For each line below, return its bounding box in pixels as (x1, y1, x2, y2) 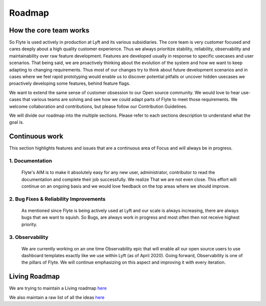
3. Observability (9, 234, 49, 240)
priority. (21, 221, 37, 227)
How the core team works (9, 26, 90, 34)
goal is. (9, 119, 24, 125)
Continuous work (9, 132, 64, 140)
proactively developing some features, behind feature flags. (9, 80, 131, 86)
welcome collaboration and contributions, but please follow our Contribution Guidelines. (9, 103, 188, 109)
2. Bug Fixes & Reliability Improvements (9, 195, 106, 202)
